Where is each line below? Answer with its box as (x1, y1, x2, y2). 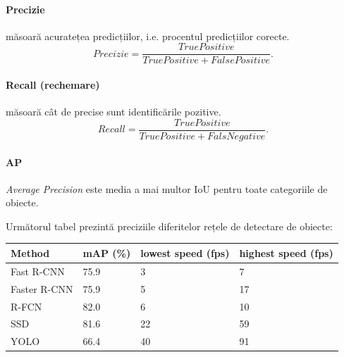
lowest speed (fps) (140, 245, 230, 260)
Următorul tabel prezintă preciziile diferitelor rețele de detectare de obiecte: (6, 218, 333, 233)
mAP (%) (82, 245, 131, 260)
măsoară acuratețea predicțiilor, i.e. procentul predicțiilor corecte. (6, 28, 290, 43)
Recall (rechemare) (6, 77, 100, 92)
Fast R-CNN (11, 263, 65, 278)
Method (11, 245, 50, 260)
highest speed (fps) (239, 245, 333, 260)
